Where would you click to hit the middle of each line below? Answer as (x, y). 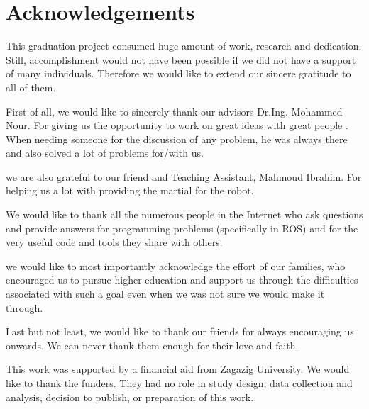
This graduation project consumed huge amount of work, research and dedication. (184, 46)
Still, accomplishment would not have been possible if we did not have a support (181, 59)
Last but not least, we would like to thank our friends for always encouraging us (180, 331)
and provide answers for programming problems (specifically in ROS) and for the (182, 228)
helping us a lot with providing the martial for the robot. (130, 190)
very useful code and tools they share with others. (114, 242)
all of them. (31, 87)
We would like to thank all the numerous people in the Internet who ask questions (184, 214)
